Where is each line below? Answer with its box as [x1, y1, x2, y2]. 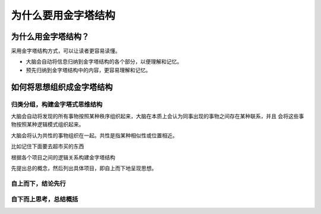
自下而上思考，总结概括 [11, 195, 78, 203]
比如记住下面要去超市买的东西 [11, 143, 84, 150]
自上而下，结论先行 [11, 179, 67, 187]
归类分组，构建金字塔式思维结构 [11, 100, 103, 108]
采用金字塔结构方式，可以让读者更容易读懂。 [11, 48, 121, 55]
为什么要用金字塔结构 [11, 9, 116, 22]
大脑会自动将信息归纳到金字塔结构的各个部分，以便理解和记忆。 [26, 58, 182, 65]
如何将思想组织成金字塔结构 [11, 82, 113, 92]
